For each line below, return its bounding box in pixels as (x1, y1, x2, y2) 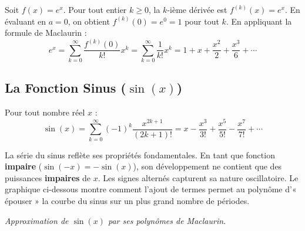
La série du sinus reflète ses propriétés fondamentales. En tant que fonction (5, 148, 275, 161)
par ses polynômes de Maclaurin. (108, 214, 226, 226)
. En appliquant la (226, 15, 292, 27)
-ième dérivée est (167, 4, 227, 15)
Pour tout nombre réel (5, 106, 85, 118)
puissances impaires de (5, 171, 91, 184)
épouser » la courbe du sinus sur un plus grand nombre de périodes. (5, 195, 250, 207)
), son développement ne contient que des (133, 160, 282, 172)
